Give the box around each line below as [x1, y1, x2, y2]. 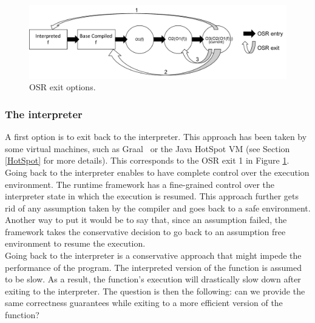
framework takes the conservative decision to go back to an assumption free [5, 225, 286, 238]
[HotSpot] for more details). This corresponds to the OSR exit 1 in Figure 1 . [5, 154, 290, 167]
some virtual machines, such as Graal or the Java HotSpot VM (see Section [5, 142, 290, 155]
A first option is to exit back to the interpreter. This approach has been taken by [5, 130, 307, 143]
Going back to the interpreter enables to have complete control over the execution [5, 165, 310, 178]
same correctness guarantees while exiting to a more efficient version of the [5, 296, 283, 309]
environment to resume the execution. [5, 237, 146, 250]
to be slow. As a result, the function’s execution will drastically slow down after [5, 273, 301, 285]
